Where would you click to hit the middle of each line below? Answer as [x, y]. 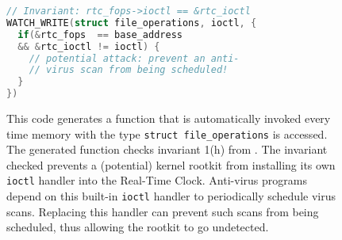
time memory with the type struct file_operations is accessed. [167, 133]
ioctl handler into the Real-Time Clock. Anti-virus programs [157, 180]
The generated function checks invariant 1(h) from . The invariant [167, 149]
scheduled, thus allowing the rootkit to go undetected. [138, 227]
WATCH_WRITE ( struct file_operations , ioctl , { [132, 23]
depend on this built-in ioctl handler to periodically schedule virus [171, 196]
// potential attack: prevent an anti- [134, 58]
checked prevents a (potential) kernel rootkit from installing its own [171, 164]
